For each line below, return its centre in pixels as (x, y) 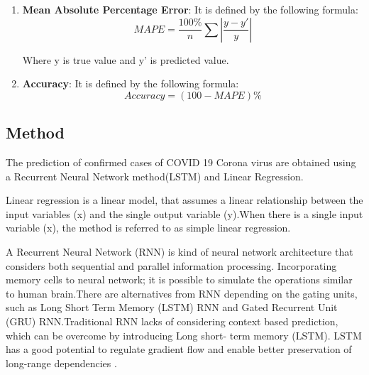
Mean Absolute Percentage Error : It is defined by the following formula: (190, 9)
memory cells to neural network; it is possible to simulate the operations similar (179, 279)
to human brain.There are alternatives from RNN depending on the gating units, (182, 293)
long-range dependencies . (61, 363)
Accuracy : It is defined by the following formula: (131, 83)
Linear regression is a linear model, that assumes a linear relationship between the (184, 200)
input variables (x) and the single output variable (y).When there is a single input (184, 213)
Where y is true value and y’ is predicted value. (126, 59)
